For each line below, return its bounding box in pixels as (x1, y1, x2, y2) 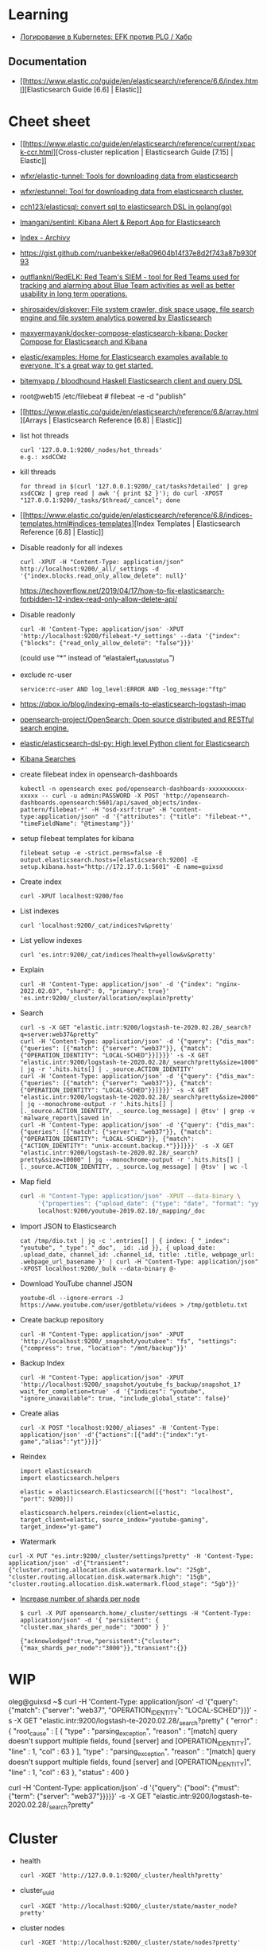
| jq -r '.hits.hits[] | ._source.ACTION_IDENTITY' (19, 1065, 195, 1073)
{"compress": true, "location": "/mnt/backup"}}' (19, 1345, 188, 1353)
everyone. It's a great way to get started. (19, 360, 153, 370)
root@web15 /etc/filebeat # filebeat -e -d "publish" (19, 391, 187, 401)
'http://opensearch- (162, 792, 230, 800)
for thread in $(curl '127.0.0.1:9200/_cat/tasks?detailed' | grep (19, 482, 248, 490)
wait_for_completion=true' (19, 1388, 110, 1396)
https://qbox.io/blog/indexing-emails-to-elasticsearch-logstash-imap (19, 699, 246, 709)
